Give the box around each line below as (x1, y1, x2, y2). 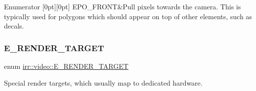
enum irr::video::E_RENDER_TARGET (4, 61, 128, 71)
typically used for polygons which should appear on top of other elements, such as (4, 11, 252, 21)
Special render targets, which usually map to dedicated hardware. (4, 77, 203, 88)
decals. (4, 21, 24, 31)
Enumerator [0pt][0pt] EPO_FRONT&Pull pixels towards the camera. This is (4, 1, 241, 11)
